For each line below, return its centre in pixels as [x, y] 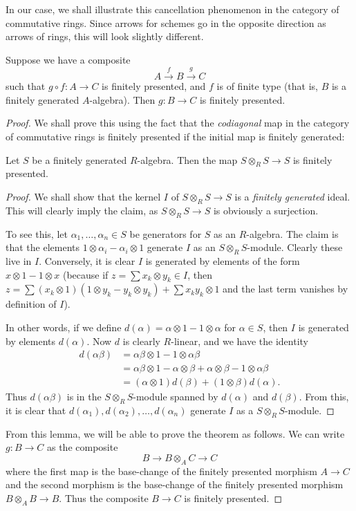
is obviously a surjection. [266, 210]
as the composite [82, 447]
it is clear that [36, 410]
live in [19, 260]
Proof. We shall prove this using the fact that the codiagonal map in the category [178, 123]
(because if [85, 274]
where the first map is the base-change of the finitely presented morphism [161, 471]
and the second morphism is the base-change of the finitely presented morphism [175, 484]
